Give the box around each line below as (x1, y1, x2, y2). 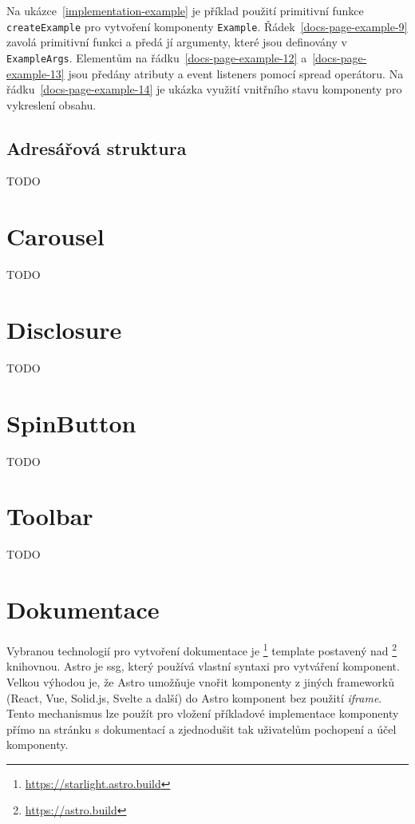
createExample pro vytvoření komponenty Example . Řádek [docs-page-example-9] (6, 18, 408, 34)
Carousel (6, 220, 105, 253)
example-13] (6, 65, 65, 82)
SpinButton (6, 406, 136, 439)
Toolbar (6, 500, 93, 532)
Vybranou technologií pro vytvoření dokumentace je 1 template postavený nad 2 (6, 640, 397, 659)
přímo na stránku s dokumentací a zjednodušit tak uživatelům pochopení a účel (6, 720, 397, 737)
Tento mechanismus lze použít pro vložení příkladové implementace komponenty (6, 705, 399, 722)
